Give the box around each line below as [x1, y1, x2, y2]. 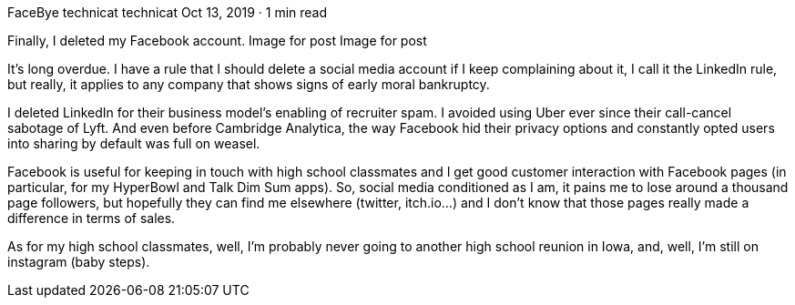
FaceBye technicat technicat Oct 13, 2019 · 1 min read [7, 5, 328, 20]
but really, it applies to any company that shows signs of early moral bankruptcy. [7, 76, 490, 92]
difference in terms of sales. [7, 210, 176, 226]
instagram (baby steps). [7, 254, 150, 269]
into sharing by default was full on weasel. [7, 136, 260, 151]
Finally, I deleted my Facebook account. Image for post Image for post [7, 33, 427, 48]
